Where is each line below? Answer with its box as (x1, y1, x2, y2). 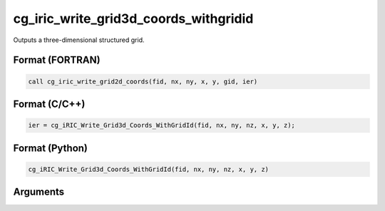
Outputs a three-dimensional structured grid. (13, 36, 145, 44)
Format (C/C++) (13, 98, 86, 110)
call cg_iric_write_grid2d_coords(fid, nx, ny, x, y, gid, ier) (28, 77, 258, 86)
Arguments (13, 186, 65, 198)
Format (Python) (13, 142, 88, 154)
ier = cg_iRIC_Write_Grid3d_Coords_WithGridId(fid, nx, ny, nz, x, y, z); (28, 121, 296, 130)
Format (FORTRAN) (13, 54, 101, 66)
